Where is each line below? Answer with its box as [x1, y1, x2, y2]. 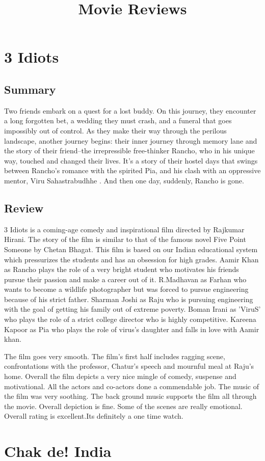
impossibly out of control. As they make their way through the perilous [4, 125, 227, 135]
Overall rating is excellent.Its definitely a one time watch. [4, 411, 183, 421]
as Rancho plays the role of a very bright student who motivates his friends [4, 264, 239, 275]
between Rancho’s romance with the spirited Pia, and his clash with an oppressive [4, 165, 261, 176]
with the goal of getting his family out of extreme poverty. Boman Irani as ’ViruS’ [4, 304, 261, 314]
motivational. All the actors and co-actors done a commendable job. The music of [4, 381, 259, 391]
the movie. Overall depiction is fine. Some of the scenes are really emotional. [4, 400, 243, 411]
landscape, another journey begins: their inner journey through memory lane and [4, 135, 257, 146]
